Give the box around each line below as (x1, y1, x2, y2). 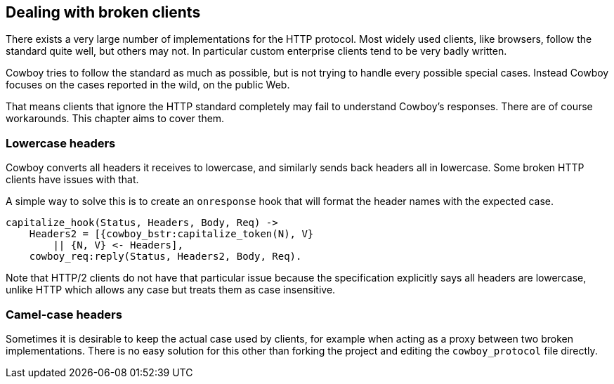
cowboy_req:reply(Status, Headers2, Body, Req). (29, 251, 302, 263)
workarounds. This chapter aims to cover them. (6, 112, 225, 125)
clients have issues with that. (6, 173, 139, 186)
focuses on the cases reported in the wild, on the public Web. (6, 79, 290, 91)
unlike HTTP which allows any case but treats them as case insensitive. (6, 284, 336, 296)
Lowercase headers (6, 135, 116, 150)
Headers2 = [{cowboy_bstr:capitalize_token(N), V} (29, 228, 314, 240)
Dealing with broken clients (6, 4, 201, 21)
